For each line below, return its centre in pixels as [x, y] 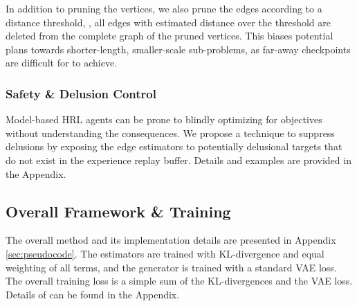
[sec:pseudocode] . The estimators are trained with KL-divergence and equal [165, 253]
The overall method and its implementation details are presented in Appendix [171, 240]
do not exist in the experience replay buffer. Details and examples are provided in [178, 160]
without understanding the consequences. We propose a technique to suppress [170, 133]
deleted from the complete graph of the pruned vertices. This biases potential [170, 36]
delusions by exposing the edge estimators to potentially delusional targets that [174, 146]
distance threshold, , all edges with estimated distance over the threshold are [168, 22]
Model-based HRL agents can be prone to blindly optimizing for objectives [164, 119]
